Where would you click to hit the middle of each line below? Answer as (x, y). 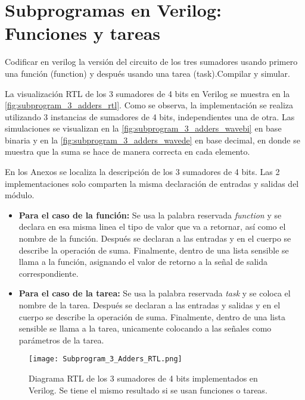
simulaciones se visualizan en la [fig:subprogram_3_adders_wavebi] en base (143, 128)
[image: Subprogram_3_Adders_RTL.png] (105, 359)
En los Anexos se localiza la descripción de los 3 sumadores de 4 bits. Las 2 (142, 172)
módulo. (20, 195)
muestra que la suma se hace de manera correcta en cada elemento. (127, 151)
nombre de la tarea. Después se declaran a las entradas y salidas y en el (150, 305)
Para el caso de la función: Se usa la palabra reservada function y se (150, 215)
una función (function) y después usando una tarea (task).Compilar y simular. (147, 73)
